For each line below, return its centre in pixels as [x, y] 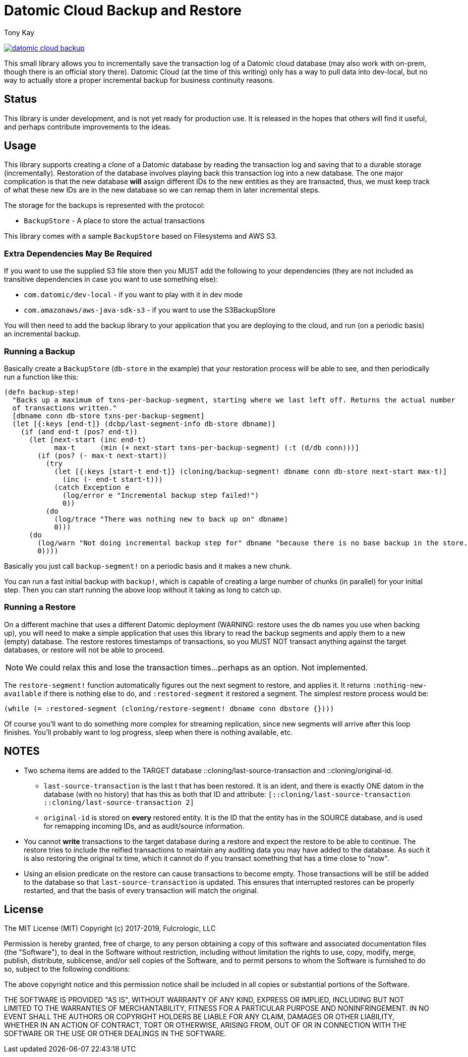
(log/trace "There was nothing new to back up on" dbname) [171, 519]
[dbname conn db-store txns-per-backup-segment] [108, 416]
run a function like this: [41, 377]
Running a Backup [40, 351]
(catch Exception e [92, 487]
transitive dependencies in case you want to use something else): [111, 279]
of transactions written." [64, 408]
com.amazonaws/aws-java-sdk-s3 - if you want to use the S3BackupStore [150, 310]
